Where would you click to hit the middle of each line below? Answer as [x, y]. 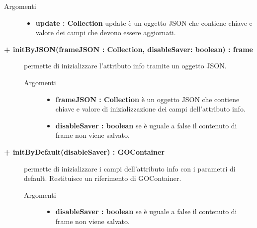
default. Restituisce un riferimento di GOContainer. [103, 178]
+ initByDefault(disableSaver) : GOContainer [85, 151]
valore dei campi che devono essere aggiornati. [106, 32]
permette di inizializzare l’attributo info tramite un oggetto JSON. [125, 66]
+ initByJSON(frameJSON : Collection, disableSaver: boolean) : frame [128, 49]
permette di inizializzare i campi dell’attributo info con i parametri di [130, 168]
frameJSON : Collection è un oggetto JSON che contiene [147, 99]
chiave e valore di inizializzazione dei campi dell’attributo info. [150, 109]
